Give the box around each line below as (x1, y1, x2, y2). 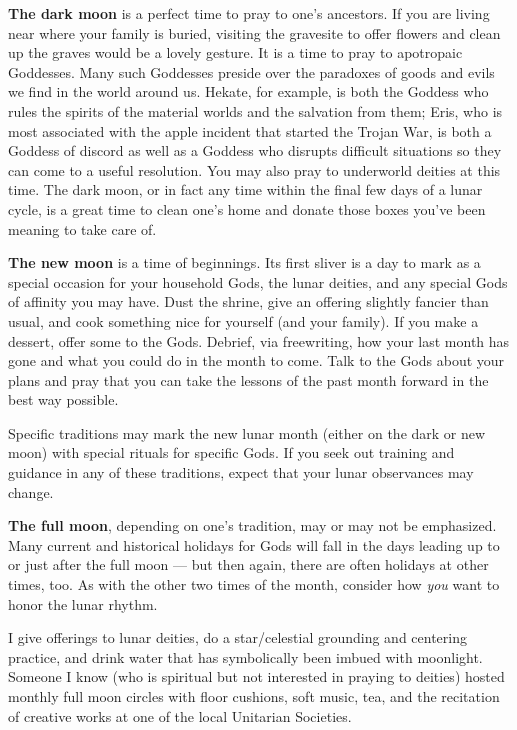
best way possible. (8, 389, 119, 410)
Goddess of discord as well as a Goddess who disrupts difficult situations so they (8, 140, 502, 161)
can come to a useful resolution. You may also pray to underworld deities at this (8, 159, 501, 180)
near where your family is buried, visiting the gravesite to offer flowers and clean (8, 22, 501, 43)
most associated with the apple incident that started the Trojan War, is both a (8, 120, 492, 141)
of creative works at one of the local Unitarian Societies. (8, 705, 352, 726)
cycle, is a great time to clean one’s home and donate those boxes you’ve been (8, 198, 486, 219)
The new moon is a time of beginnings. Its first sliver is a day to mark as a (8, 252, 481, 273)
